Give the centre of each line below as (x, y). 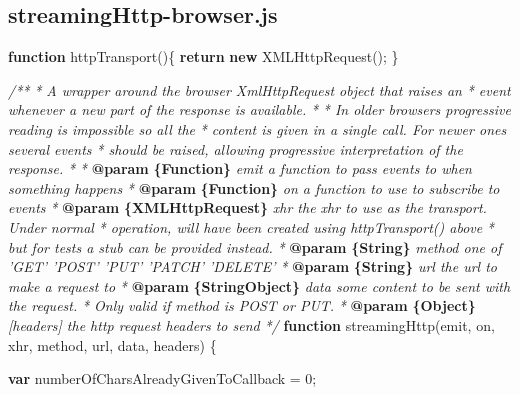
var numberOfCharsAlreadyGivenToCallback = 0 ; (162, 378)
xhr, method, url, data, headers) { (112, 344)
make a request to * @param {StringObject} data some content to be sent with (259, 285)
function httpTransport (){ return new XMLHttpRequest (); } (203, 56)
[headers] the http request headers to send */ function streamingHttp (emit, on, (251, 324)
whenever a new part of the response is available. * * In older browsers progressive (259, 109)
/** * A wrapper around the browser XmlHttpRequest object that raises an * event (259, 89)
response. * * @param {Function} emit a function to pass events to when (240, 168)
